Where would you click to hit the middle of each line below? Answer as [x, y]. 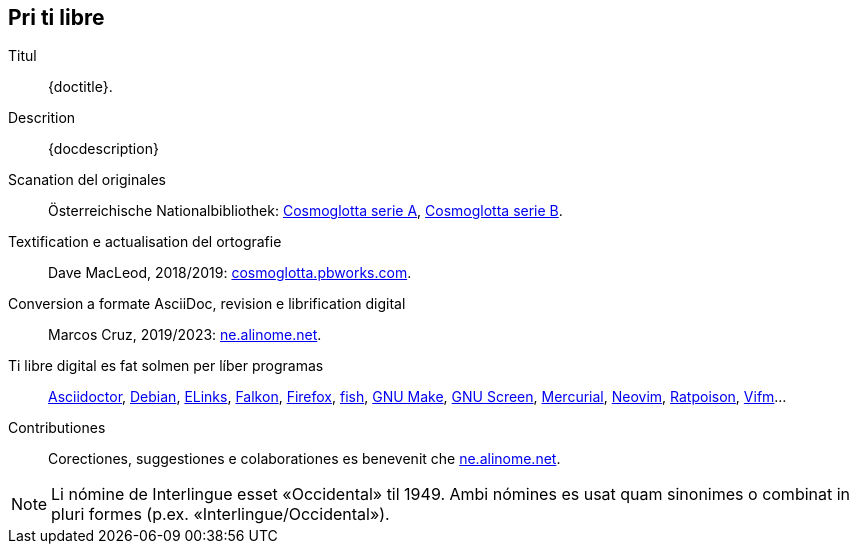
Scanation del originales [87, 180]
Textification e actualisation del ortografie [145, 242]
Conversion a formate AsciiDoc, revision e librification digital [207, 304]
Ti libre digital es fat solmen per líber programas [166, 366]
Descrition [42, 118]
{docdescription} [103, 149]
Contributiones [57, 428]
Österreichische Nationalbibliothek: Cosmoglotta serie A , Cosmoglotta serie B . [305, 211]
